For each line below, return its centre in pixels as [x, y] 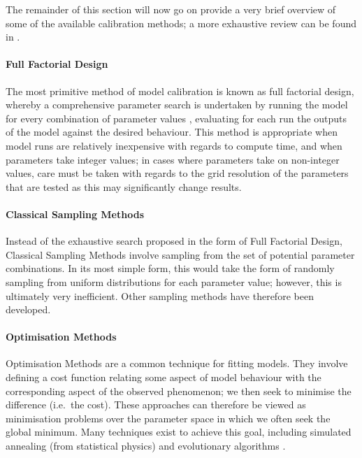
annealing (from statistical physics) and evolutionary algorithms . [146, 446]
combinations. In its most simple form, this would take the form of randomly [170, 268]
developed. [28, 309]
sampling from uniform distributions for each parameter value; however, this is [174, 281]
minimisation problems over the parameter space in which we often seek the [168, 418]
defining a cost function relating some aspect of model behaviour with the [164, 377]
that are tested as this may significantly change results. [124, 186]
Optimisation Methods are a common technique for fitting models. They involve [177, 363]
